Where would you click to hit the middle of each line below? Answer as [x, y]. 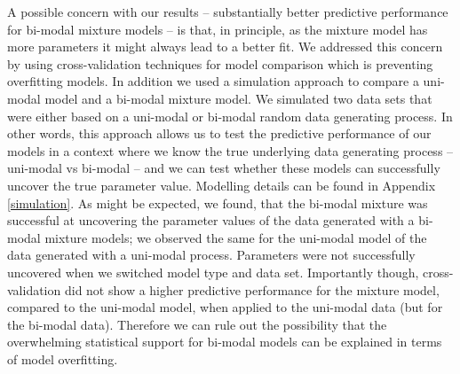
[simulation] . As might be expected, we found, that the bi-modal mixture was [218, 203]
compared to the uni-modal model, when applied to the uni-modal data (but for [225, 307]
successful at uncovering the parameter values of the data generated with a [211, 220]
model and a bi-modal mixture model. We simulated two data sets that [238, 98]
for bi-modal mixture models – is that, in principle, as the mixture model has [218, 29]
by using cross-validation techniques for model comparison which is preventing [220, 63]
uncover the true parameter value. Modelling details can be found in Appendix [222, 185]
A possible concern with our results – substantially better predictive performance [228, 12]
